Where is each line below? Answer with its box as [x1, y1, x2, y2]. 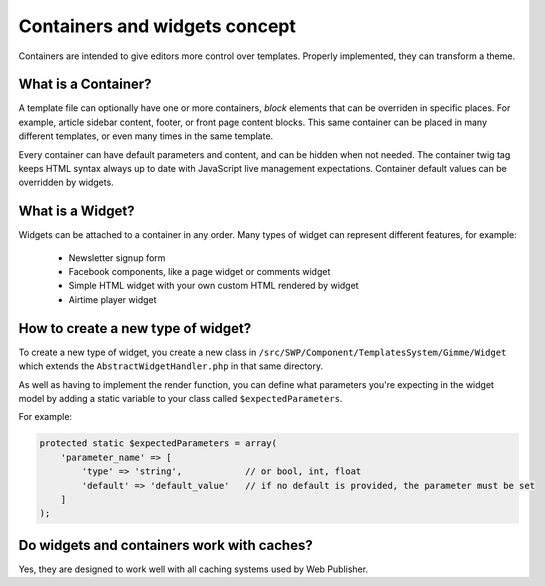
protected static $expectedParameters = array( [39, 438, 277, 449]
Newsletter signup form [68, 251, 166, 264]
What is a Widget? [18, 203, 135, 220]
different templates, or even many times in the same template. [18, 130, 274, 142]
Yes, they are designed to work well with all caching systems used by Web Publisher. [18, 563, 369, 575]
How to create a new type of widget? [18, 320, 252, 337]
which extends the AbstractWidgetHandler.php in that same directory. [18, 360, 324, 372]
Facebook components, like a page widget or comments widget [68, 266, 331, 278]
